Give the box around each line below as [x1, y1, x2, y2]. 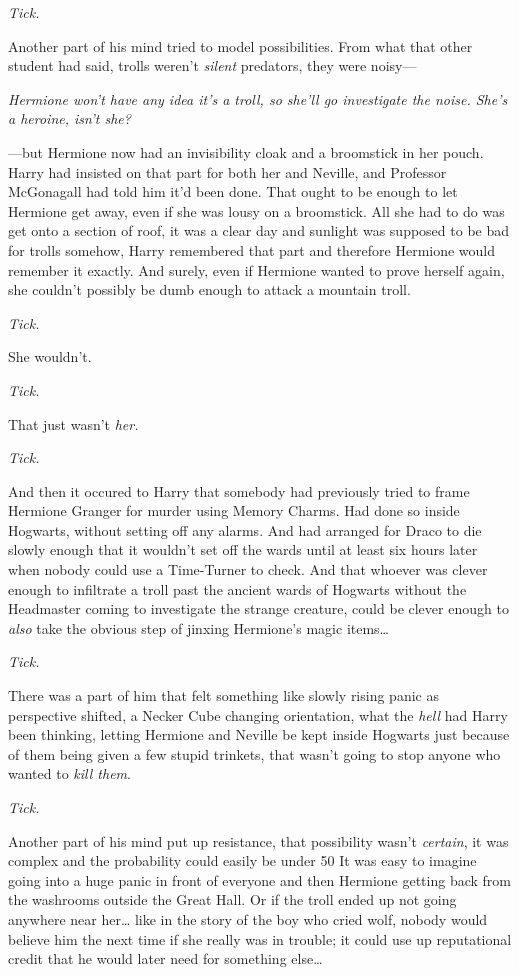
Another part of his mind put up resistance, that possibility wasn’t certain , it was [8, 830, 509, 851]
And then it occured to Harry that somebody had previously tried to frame [8, 480, 470, 501]
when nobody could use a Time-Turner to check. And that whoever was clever [8, 559, 488, 580]
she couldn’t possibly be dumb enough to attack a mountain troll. [8, 279, 411, 300]
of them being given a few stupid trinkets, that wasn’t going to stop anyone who [8, 743, 501, 764]
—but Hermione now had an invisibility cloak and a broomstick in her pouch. [8, 141, 484, 162]
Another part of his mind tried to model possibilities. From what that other [8, 35, 473, 56]
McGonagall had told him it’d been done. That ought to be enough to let [8, 181, 458, 202]
